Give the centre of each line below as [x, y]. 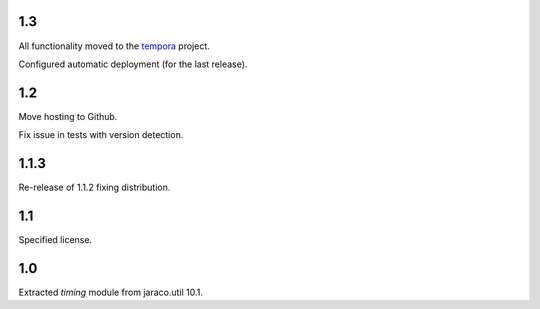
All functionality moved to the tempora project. [114, 46]
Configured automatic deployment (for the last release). [133, 64]
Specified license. [55, 240]
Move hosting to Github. [68, 116]
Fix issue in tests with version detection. [101, 135]
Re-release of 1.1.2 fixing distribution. [94, 187]
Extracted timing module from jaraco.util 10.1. [111, 292]
